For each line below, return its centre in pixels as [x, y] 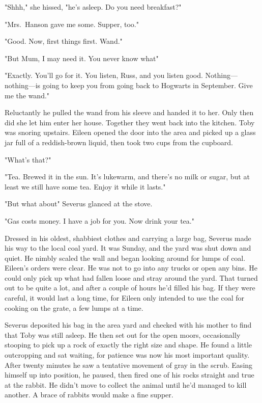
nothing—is [23, 85]
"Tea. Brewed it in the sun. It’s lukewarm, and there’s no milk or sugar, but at [127, 177]
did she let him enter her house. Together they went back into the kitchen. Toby [130, 122]
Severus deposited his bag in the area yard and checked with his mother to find [128, 325]
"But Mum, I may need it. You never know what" [82, 58]
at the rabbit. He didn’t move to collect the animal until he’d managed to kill [126, 384]
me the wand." [27, 95]
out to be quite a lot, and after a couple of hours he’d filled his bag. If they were [130, 288]
